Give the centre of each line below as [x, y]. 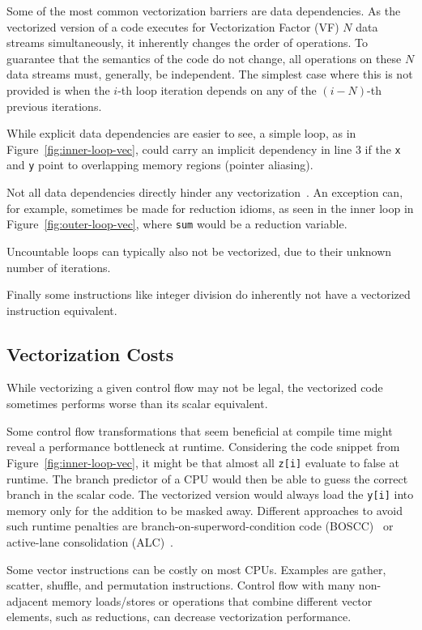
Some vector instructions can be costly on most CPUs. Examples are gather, [196, 569]
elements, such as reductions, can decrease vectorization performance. [179, 617]
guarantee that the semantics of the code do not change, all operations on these [204, 58]
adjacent [28, 600]
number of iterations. [59, 267]
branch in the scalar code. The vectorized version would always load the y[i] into [210, 494]
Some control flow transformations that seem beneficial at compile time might [200, 430]
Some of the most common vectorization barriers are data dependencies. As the [204, 11]
